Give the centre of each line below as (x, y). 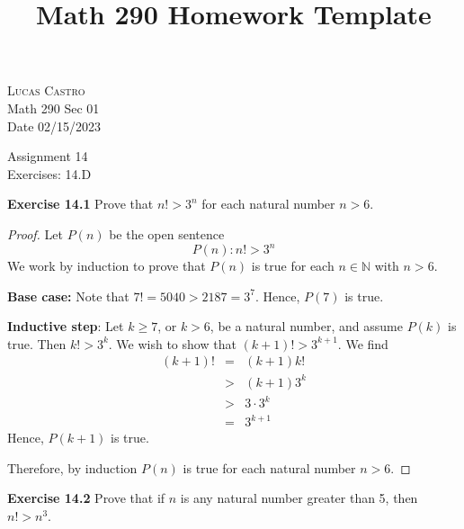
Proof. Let (35, 233)
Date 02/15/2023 (54, 126)
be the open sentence (167, 233)
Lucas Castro (46, 90)
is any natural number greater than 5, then (299, 498)
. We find (363, 343)
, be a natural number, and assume (306, 326)
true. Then (37, 343)
